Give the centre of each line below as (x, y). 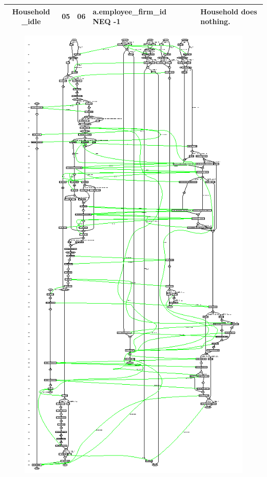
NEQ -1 (107, 21)
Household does (229, 11)
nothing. (215, 21)
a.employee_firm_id (130, 11)
